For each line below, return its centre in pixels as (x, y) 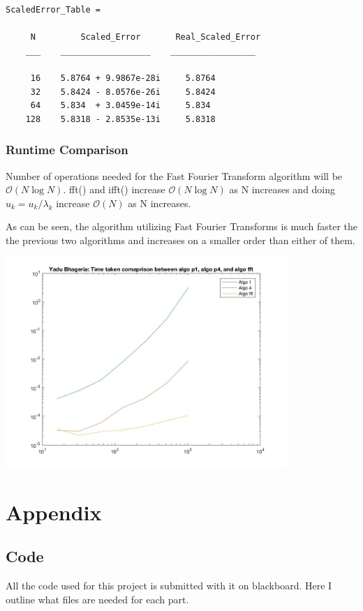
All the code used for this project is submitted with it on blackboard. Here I (169, 586)
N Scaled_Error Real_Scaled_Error (146, 37)
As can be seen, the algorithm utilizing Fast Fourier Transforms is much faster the (181, 226)
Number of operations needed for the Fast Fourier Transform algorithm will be (174, 175)
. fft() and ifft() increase (114, 189)
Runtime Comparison (67, 150)
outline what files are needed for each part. (97, 599)
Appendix (54, 512)
